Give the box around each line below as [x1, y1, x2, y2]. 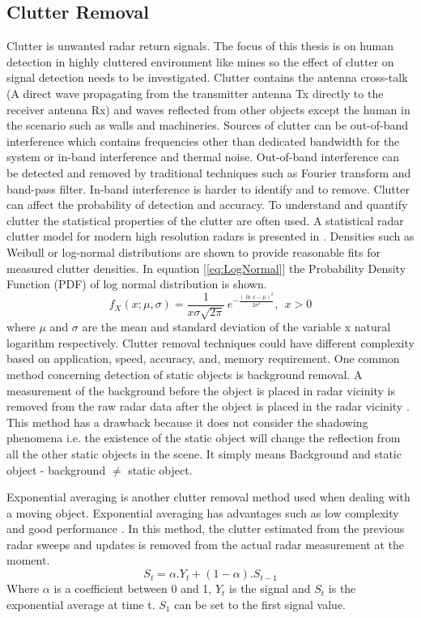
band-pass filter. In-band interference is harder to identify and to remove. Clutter [6, 180, 410, 197]
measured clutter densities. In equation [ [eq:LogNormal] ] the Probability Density [6, 259, 406, 276]
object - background [6, 461, 106, 478]
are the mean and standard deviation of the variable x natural [82, 318, 391, 335]
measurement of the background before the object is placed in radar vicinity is [6, 381, 395, 399]
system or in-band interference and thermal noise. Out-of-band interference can [6, 148, 400, 165]
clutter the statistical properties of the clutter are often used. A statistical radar [6, 211, 404, 228]
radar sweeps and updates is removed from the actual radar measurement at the [6, 535, 405, 552]
